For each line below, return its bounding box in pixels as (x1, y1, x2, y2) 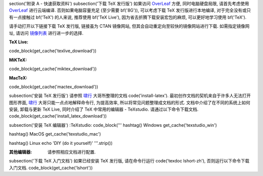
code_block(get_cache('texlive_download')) (9, 48, 97, 54)
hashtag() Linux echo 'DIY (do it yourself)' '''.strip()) (9, 140, 113, 146)
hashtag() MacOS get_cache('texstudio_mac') (9, 131, 101, 137)
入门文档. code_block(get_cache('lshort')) (9, 165, 93, 171)
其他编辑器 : (9, 149, 32, 155)
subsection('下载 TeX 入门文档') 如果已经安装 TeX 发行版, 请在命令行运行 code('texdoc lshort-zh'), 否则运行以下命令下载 (9, 158, 250, 164)
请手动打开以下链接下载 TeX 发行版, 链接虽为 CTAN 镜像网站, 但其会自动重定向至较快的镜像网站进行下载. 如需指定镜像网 (9, 23, 250, 29)
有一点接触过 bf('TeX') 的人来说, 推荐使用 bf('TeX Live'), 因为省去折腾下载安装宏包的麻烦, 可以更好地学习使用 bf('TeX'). (9, 14, 247, 20)
